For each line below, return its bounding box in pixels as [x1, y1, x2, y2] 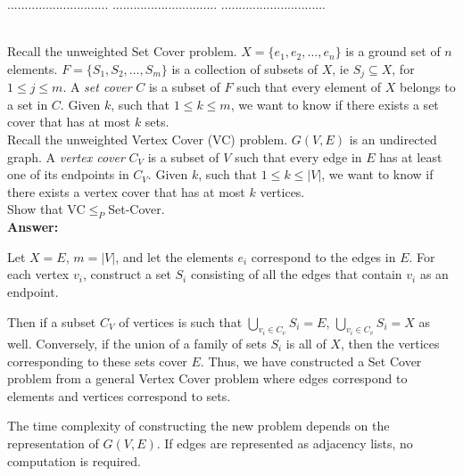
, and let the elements [115, 247, 234, 266]
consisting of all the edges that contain [190, 265, 402, 283]
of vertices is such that [119, 312, 243, 331]
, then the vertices [340, 334, 440, 352]
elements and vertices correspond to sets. [7, 386, 231, 405]
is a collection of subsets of [171, 59, 318, 78]
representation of [7, 433, 99, 452]
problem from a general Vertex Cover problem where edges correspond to [7, 369, 408, 388]
